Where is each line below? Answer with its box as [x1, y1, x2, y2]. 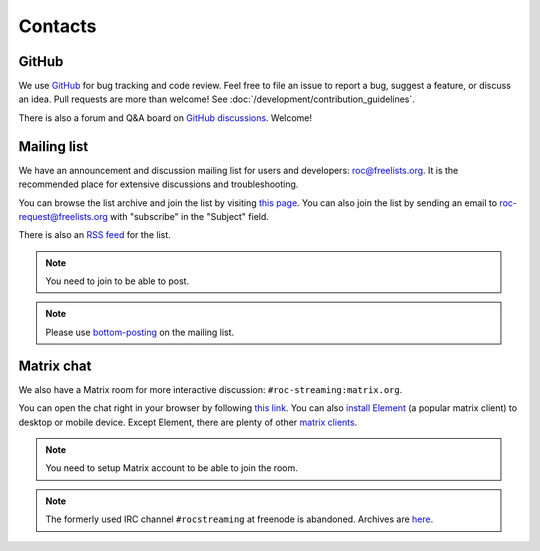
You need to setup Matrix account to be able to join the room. [45, 462, 299, 474]
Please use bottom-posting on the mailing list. [45, 326, 235, 338]
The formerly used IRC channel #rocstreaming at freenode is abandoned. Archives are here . [45, 513, 434, 525]
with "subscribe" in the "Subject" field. [110, 210, 270, 222]
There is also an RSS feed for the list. [18, 229, 172, 241]
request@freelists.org [18, 210, 109, 222]
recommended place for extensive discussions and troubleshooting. [18, 178, 299, 190]
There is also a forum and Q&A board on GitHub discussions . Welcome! [18, 111, 313, 124]
